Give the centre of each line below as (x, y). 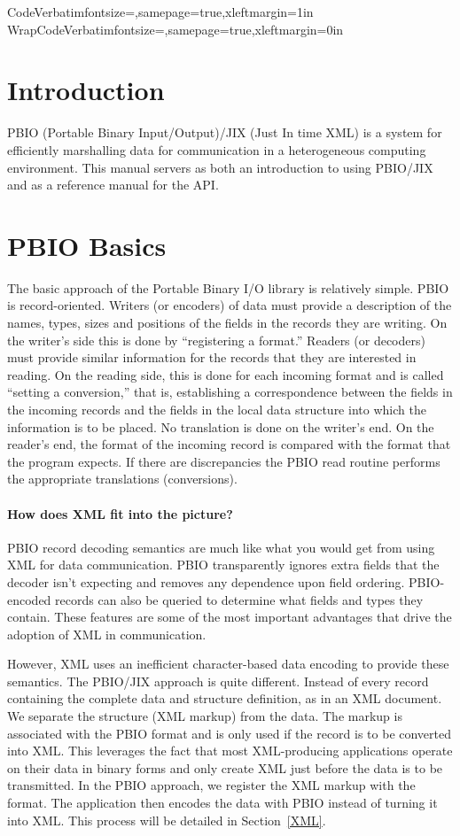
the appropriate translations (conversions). (122, 479)
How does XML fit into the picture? (120, 513)
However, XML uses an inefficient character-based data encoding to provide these (228, 664)
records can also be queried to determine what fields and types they (239, 599)
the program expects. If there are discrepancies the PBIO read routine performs (224, 461)
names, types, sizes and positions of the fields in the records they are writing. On (227, 322)
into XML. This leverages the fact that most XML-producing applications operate (230, 751)
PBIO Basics (87, 245)
